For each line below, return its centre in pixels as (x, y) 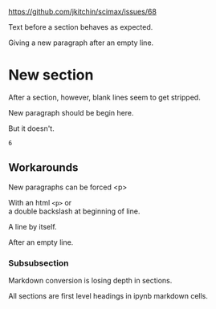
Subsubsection (39, 262)
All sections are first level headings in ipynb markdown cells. (108, 296)
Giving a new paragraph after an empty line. (81, 43)
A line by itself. (33, 226)
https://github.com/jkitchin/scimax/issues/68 (82, 12)
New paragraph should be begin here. (71, 112)
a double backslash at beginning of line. (74, 211)
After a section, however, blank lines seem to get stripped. (104, 97)
